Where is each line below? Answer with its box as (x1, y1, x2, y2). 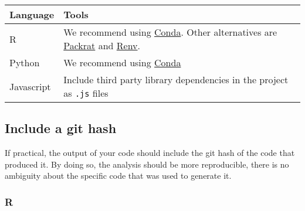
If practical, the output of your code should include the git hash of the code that (5, 147, 295, 159)
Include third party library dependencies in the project (63, 73, 289, 86)
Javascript (9, 79, 51, 93)
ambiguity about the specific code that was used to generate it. (5, 169, 232, 182)
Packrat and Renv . (63, 39, 140, 52)
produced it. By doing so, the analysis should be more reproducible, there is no (5, 158, 289, 170)
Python (9, 56, 40, 69)
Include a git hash (5, 119, 117, 137)
